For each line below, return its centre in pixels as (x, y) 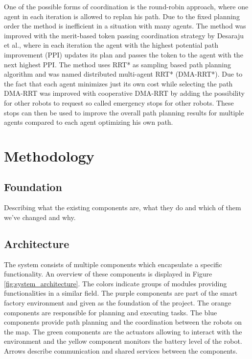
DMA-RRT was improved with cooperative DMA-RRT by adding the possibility (124, 93)
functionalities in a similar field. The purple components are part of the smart (121, 293)
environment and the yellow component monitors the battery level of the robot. (123, 341)
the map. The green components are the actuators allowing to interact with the (123, 331)
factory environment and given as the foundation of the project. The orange (118, 303)
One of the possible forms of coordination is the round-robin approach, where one (126, 6)
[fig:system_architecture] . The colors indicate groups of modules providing (115, 283)
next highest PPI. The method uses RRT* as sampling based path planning (118, 64)
